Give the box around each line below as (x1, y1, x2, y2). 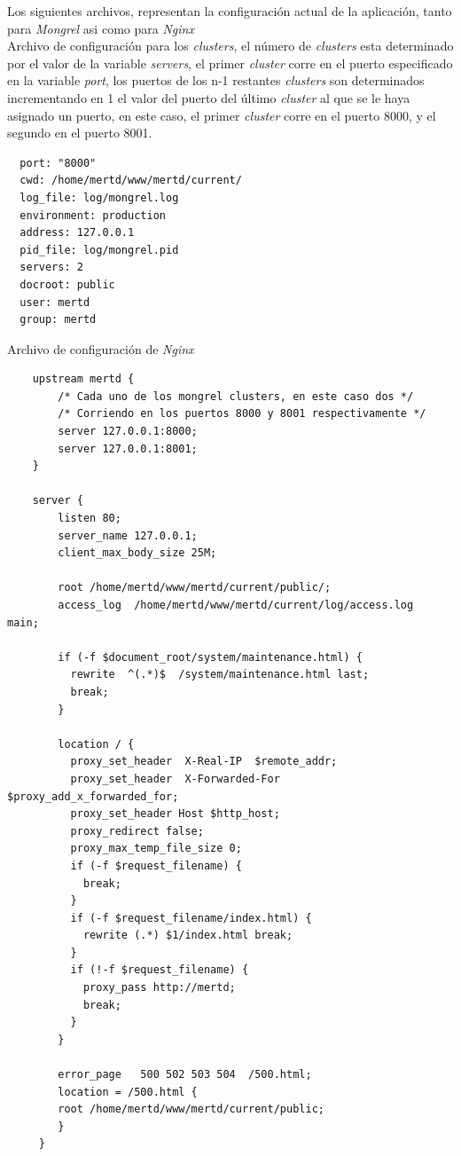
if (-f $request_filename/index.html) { (70, 911, 312, 924)
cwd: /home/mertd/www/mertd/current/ (20, 174, 242, 187)
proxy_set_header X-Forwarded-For (70, 772, 280, 785)
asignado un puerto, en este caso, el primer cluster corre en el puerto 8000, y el (7, 106, 436, 124)
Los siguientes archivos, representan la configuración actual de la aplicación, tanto (7, 2, 452, 20)
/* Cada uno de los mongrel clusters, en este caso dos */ (58, 389, 414, 403)
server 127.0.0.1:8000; (58, 425, 198, 438)
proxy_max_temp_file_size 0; (70, 842, 242, 855)
